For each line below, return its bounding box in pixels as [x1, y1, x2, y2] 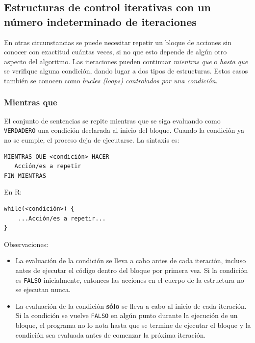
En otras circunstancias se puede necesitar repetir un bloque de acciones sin [4, 37, 232, 47]
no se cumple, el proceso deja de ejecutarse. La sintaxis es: [4, 135, 179, 145]
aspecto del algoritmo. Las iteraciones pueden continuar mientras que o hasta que [4, 56, 248, 66]
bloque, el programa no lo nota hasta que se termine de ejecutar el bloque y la [15, 320, 251, 330]
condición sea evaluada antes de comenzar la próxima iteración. [15, 329, 206, 340]
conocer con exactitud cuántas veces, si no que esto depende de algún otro [4, 47, 227, 57]
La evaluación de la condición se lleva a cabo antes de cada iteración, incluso [15, 255, 246, 266]
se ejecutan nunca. [15, 284, 71, 294]
